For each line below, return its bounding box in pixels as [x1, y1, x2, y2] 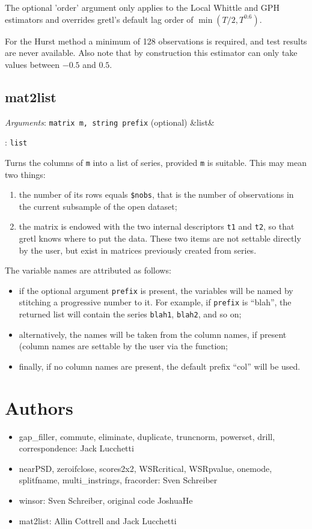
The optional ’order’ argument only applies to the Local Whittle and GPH [5, 1, 280, 13]
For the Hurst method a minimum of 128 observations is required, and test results [5, 34, 307, 47]
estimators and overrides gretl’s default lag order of [5, 13, 194, 25]
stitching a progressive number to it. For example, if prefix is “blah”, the [19, 296, 292, 308]
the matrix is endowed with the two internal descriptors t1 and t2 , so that [19, 220, 295, 233]
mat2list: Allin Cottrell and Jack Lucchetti [19, 514, 177, 527]
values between [5, 58, 60, 70]
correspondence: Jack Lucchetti [19, 442, 134, 454]
